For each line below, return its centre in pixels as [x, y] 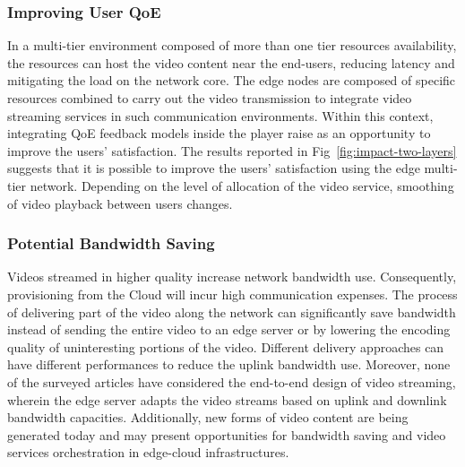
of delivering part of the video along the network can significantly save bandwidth [232, 311]
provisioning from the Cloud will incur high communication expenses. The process [232, 294]
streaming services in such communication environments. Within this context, [220, 115]
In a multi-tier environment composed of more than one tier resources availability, [232, 45]
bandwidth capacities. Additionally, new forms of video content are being [208, 417]
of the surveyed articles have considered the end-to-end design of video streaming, [232, 381]
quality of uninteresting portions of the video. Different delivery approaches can [226, 346]
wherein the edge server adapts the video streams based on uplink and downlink [227, 399]
